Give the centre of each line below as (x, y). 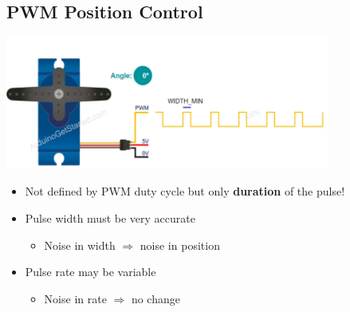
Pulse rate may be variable (90, 272)
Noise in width (80, 245)
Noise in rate (75, 298)
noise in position (180, 245)
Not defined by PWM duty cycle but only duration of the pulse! (185, 191)
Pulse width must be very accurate (110, 217)
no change (155, 298)
